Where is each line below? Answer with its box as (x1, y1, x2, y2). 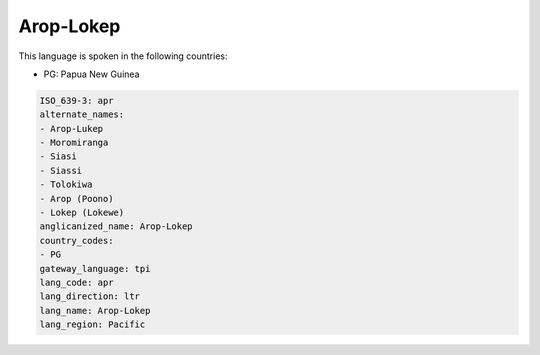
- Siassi (39, 165, 83, 176)
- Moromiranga (39, 137, 109, 149)
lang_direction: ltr (39, 291, 140, 302)
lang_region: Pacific (39, 319, 146, 330)
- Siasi (39, 151, 77, 162)
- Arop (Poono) (39, 193, 114, 204)
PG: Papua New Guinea (43, 68, 140, 80)
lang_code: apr (39, 277, 114, 288)
